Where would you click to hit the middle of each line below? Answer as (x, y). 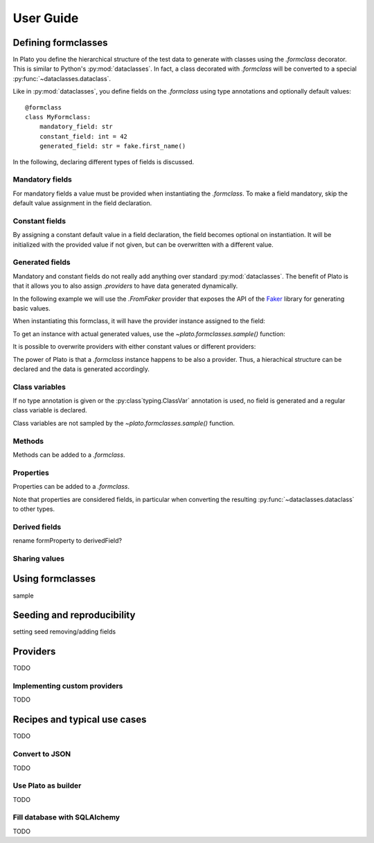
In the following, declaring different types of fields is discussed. (104, 162)
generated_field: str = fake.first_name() (113, 146)
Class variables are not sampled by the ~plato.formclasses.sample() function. (124, 423)
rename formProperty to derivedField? (68, 541)
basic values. (32, 308)
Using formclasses (54, 579)
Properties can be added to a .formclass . (71, 487)
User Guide (46, 18)
